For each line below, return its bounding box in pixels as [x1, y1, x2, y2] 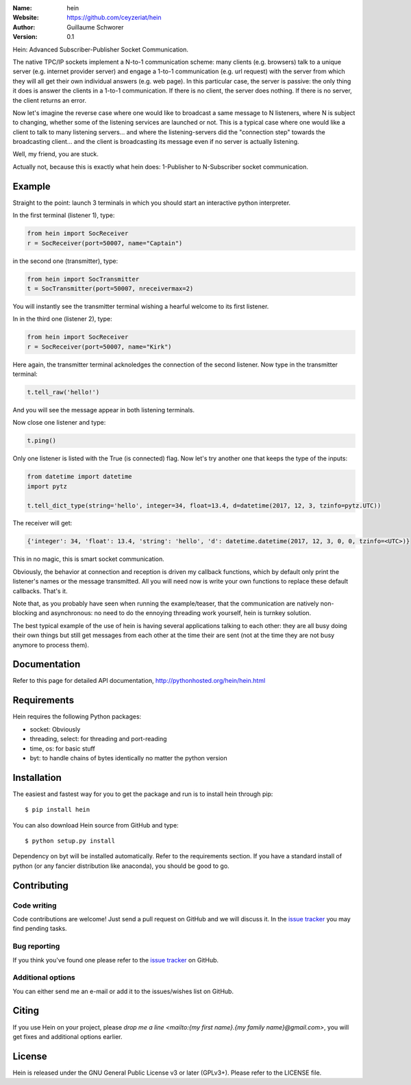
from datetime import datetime [27, 473, 133, 481]
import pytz [27, 482, 68, 490]
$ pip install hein [25, 806, 90, 814]
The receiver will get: [12, 519, 73, 527]
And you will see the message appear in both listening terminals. [12, 406, 195, 414]
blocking [12, 609, 38, 617]
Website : [12, 14, 39, 22]
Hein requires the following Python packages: [12, 712, 142, 721]
